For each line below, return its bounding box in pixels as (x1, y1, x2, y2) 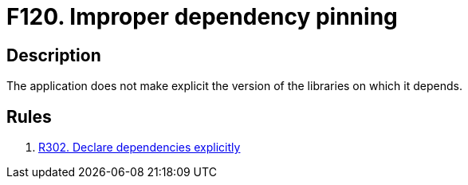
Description (6, 45, 101, 65)
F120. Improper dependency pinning (6, 3, 398, 30)
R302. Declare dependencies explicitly (38, 140, 241, 155)
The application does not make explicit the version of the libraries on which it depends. (6, 79, 462, 93)
